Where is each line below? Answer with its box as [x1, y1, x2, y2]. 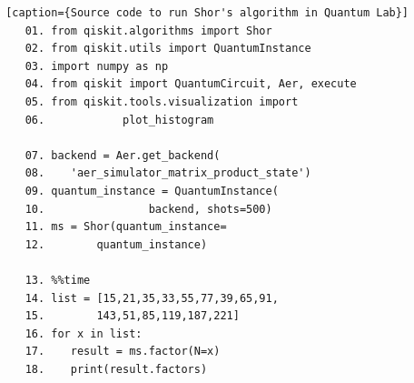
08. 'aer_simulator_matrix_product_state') [25, 166, 311, 180]
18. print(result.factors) [25, 362, 208, 376]
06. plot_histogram [25, 113, 214, 126]
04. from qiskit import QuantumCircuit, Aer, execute [25, 77, 357, 91]
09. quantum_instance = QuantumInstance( [25, 184, 279, 197]
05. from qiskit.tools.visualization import [25, 95, 299, 108]
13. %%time [25, 273, 91, 287]
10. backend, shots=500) [25, 202, 272, 216]
